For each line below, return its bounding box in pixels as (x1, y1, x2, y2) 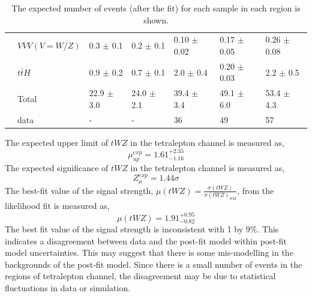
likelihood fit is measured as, (5, 199, 110, 212)
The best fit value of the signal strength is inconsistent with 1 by (5, 223, 244, 235)
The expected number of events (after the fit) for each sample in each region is (11, 2, 301, 14)
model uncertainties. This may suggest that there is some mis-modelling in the (5, 246, 293, 259)
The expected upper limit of (5, 136, 108, 148)
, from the (237, 184, 274, 196)
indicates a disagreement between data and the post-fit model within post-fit (5, 234, 287, 247)
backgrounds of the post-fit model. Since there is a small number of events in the (5, 258, 302, 270)
